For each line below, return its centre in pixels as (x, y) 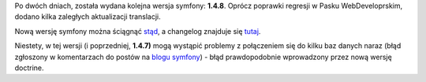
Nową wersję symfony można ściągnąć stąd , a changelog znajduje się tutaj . (138, 31)
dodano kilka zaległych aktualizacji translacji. (88, 17)
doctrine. (29, 68)
